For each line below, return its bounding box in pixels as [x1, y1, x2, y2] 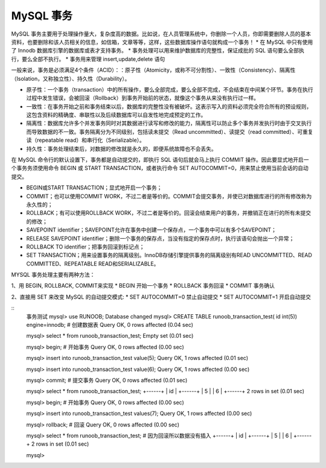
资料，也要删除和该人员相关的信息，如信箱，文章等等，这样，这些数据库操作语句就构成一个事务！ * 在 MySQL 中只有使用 [11, 38, 313, 45]
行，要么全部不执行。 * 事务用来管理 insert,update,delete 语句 [11, 55, 165, 63]
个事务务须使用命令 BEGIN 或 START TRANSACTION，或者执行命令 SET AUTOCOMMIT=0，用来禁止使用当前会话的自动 [11, 165, 309, 172]
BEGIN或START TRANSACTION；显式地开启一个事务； [26, 184, 162, 191]
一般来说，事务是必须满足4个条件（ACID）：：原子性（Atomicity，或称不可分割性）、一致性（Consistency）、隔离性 [11, 66, 296, 74]
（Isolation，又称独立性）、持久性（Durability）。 [11, 75, 130, 82]
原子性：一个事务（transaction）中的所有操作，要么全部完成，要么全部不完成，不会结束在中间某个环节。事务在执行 [26, 86, 313, 93]
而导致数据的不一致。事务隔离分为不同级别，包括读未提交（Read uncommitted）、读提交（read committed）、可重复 [26, 128, 313, 135]
